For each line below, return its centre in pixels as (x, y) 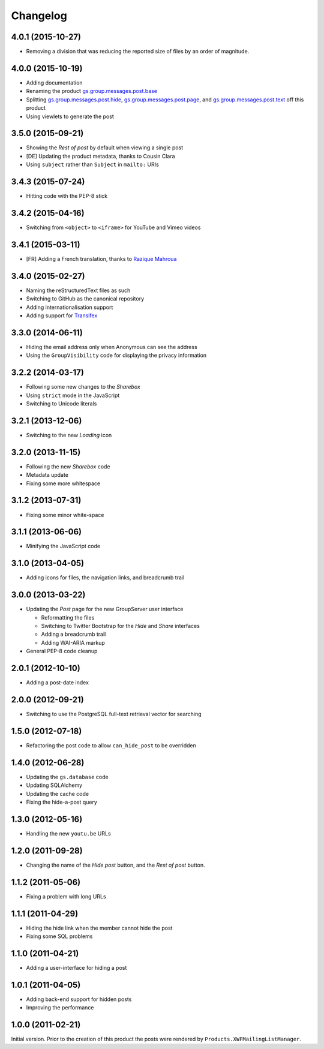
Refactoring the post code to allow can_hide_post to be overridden (111, 745)
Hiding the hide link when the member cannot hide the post (99, 928)
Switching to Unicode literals (61, 404)
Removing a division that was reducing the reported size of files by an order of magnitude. (138, 52)
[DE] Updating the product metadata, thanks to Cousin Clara (100, 156)
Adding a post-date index (58, 683)
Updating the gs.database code (67, 777)
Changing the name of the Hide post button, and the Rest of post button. (115, 865)
